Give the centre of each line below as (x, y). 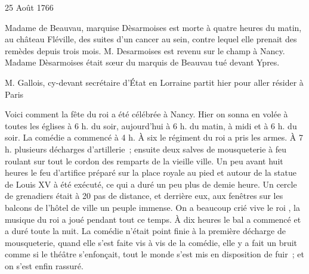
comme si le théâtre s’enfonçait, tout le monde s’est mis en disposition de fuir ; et (154, 254)
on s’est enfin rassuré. (44, 265)
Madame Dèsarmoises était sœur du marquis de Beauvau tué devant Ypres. (142, 62)
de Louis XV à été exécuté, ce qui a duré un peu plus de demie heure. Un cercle (151, 184)
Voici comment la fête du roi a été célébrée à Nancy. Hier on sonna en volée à (146, 114)
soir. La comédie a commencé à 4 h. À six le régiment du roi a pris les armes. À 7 (154, 137)
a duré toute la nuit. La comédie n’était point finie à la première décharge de (145, 231)
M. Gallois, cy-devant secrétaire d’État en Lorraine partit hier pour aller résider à (154, 82)
